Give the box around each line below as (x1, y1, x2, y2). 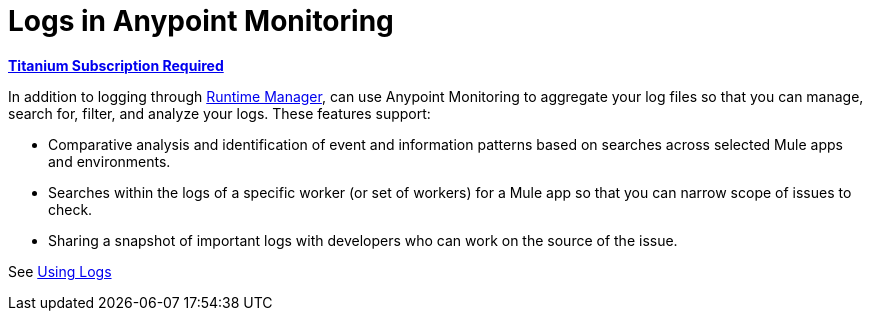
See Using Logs (8, 262, 112, 280)
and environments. (48, 152, 171, 170)
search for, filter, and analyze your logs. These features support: (8, 104, 431, 122)
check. (48, 200, 93, 218)
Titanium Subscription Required (8, 56, 224, 74)
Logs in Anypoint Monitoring (8, 4, 394, 38)
